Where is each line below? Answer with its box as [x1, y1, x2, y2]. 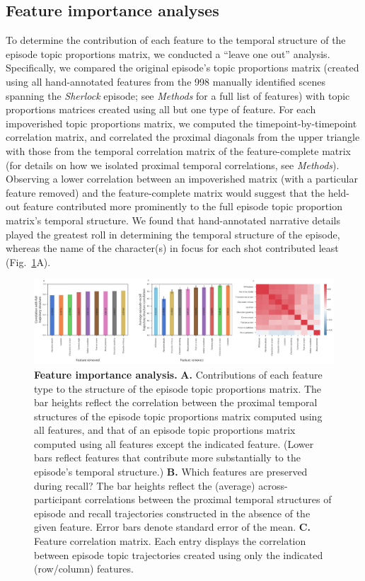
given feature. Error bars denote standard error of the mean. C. [34, 519, 311, 534]
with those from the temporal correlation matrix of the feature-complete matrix [6, 143, 352, 158]
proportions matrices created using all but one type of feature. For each [6, 102, 316, 117]
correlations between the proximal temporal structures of [85, 492, 332, 507]
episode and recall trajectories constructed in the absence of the [34, 505, 311, 520]
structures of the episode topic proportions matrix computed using [34, 408, 323, 423]
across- [258, 478, 288, 493]
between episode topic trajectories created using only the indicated [34, 547, 323, 562]
